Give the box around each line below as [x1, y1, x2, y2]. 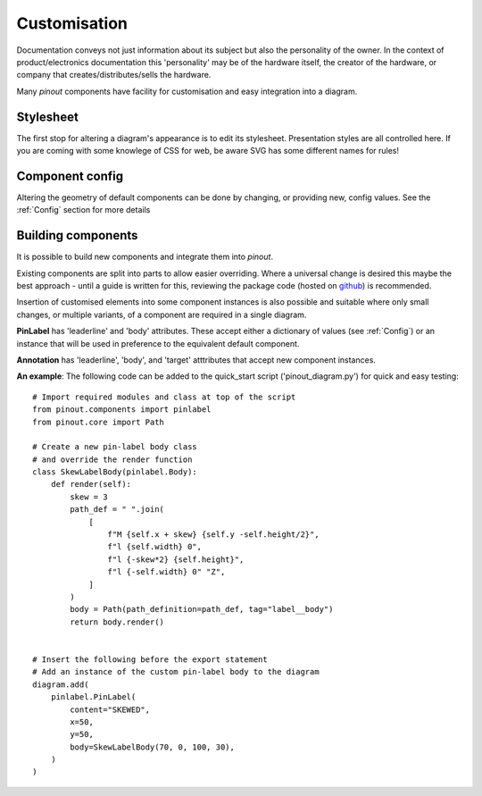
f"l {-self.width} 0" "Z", [107, 567, 226, 577]
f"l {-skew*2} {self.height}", [107, 554, 245, 565]
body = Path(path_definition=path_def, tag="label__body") [70, 604, 334, 615]
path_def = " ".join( [70, 505, 165, 515]
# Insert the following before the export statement [32, 654, 268, 665]
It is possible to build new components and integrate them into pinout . [16, 251, 274, 263]
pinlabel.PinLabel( [50, 692, 137, 702]
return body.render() [70, 616, 165, 627]
